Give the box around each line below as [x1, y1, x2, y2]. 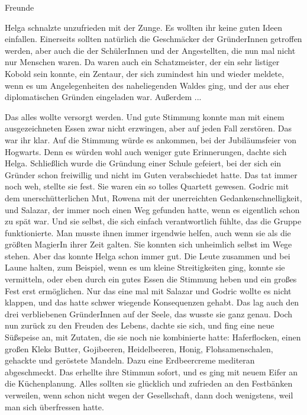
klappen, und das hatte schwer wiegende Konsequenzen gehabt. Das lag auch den [5, 296, 299, 308]
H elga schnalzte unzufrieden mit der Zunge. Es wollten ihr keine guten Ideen [5, 21, 283, 33]
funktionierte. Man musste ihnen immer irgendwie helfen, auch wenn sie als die [5, 226, 291, 239]
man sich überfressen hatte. [5, 400, 104, 413]
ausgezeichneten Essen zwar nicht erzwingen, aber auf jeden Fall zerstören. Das [5, 122, 292, 134]
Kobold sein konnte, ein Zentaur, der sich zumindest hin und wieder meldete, [5, 67, 285, 79]
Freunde [5, 1, 34, 13]
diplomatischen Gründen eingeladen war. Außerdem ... [5, 91, 202, 103]
